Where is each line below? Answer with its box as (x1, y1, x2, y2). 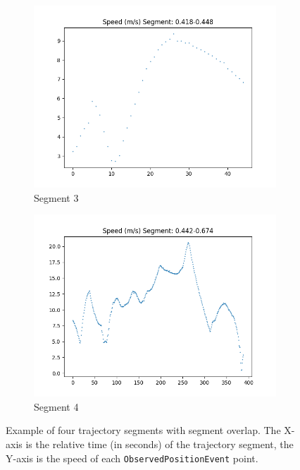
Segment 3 (34, 190, 79, 205)
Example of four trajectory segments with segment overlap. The (6, 423, 281, 438)
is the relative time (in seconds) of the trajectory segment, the (25, 436, 294, 451)
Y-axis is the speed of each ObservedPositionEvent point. (6, 450, 258, 465)
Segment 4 (34, 399, 79, 414)
